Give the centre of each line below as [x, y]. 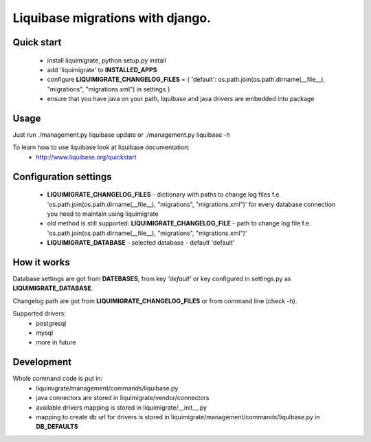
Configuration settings [63, 176]
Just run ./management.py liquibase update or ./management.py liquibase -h [121, 135]
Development [42, 362]
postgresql [51, 323]
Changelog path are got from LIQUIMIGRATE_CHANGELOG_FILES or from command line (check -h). [155, 301]
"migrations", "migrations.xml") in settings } [109, 89]
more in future [56, 342]
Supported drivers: [40, 313]
